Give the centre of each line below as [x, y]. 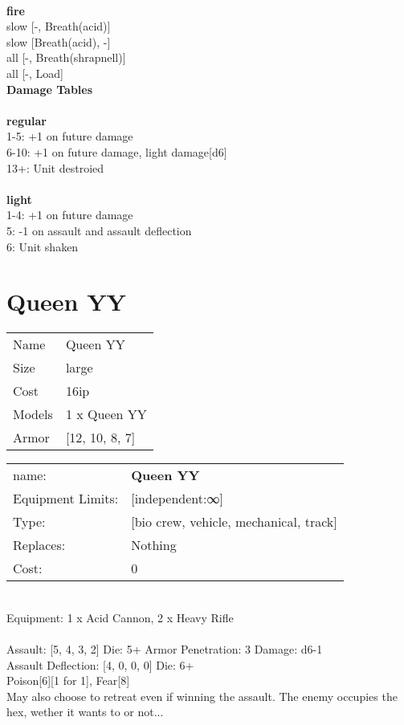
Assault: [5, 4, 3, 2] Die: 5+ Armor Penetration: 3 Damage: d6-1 [165, 649]
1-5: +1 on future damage [70, 136]
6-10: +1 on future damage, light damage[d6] [117, 151]
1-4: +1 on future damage [70, 215]
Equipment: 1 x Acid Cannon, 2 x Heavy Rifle [120, 617]
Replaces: [39, 545]
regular [27, 120]
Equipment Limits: [66, 499]
